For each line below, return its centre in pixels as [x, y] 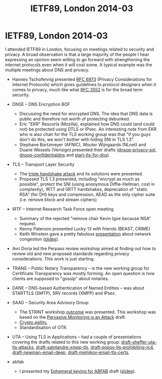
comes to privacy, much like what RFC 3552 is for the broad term [77, 89]
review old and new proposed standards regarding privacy [71, 254]
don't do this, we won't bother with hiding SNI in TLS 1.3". [77, 139]
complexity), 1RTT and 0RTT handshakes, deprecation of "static [83, 189]
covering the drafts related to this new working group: [66, 342]
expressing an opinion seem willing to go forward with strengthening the [77, 59]
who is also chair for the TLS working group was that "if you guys [85, 134]
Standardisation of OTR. [43, 327]
